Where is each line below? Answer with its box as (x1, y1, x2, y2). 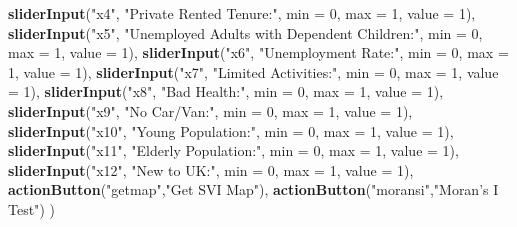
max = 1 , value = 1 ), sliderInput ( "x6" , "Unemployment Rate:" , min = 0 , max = (8, 42, 509, 63)
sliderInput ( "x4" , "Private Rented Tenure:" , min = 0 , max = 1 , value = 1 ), (8, 3, 476, 23)
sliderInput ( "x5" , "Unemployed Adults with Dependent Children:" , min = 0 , (8, 22, 483, 43)
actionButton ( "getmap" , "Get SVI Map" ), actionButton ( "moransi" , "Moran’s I (8, 179, 499, 200)
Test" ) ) (8, 198, 55, 219)
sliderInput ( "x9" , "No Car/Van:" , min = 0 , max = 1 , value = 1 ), (8, 100, 413, 121)
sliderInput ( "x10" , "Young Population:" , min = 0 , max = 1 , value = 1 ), (8, 120, 454, 141)
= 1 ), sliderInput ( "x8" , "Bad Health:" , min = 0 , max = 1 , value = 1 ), (8, 81, 444, 102)
